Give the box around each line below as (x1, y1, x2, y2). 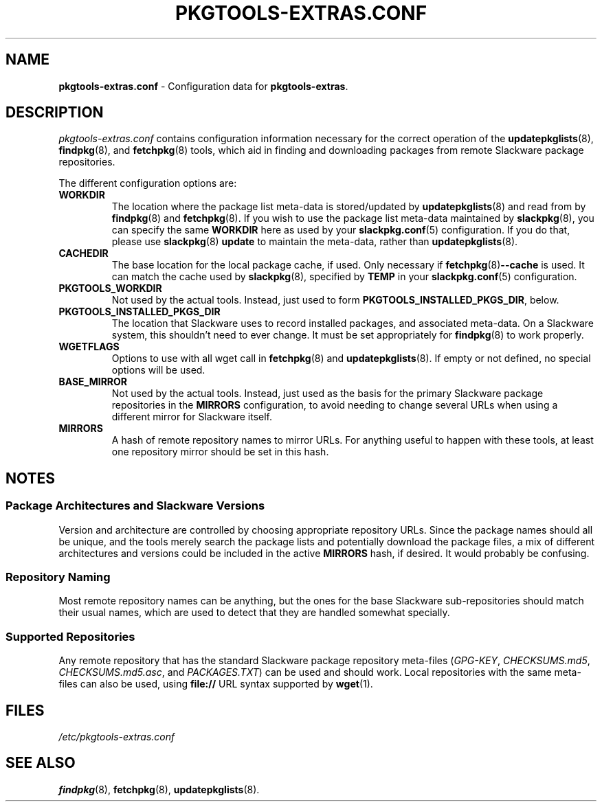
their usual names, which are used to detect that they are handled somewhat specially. (58, 606, 450, 619)
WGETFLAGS (58, 341, 120, 353)
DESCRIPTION (5, 104, 104, 122)
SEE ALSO (5, 754, 76, 772)
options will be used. (111, 364, 205, 376)
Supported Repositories (5, 629, 135, 644)
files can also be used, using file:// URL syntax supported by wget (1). (58, 678, 373, 690)
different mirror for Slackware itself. (111, 411, 273, 423)
